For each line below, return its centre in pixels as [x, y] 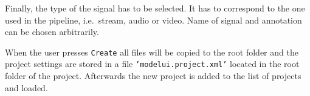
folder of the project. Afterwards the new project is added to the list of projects [153, 76]
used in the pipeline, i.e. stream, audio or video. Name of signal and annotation [153, 20]
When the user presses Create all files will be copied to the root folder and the [152, 52]
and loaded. [26, 87]
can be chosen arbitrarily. [52, 32]
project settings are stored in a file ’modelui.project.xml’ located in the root [152, 64]
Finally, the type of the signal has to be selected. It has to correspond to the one [155, 8]
